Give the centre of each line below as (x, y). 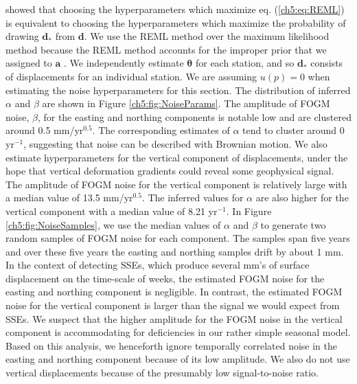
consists (327, 63)
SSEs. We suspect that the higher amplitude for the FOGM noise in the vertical (174, 318)
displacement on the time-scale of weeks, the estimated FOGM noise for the (165, 278)
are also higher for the (302, 197)
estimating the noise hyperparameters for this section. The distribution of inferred (178, 90)
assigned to (29, 63)
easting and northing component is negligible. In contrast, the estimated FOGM (174, 292)
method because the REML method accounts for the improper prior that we (166, 49)
